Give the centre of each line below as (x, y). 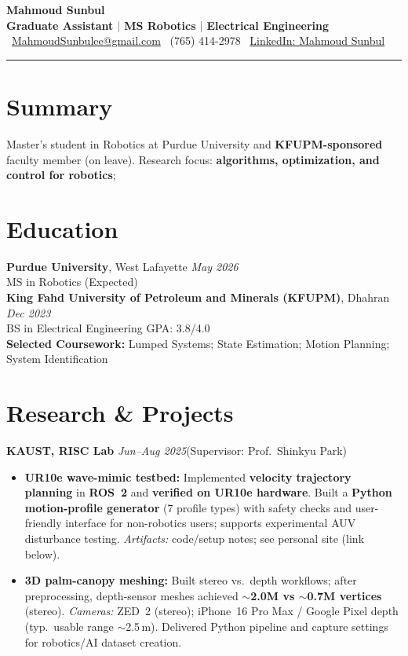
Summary (60, 106)
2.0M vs (273, 595)
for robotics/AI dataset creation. (103, 641)
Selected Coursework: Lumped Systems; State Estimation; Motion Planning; (198, 343)
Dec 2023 (29, 312)
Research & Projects (120, 413)
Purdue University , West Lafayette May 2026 (122, 266)
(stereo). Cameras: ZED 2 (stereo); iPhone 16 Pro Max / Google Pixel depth (211, 611)
